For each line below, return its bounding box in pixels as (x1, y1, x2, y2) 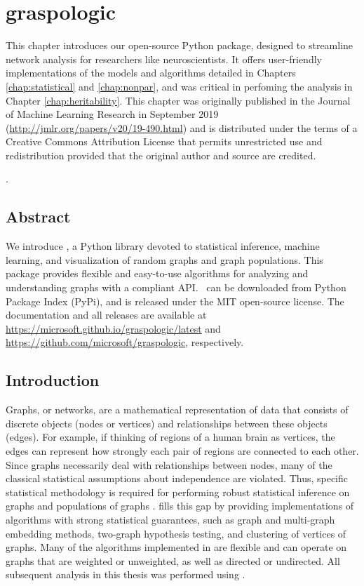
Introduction (6, 369, 100, 391)
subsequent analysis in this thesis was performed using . (6, 567, 245, 582)
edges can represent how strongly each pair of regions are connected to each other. (6, 444, 359, 458)
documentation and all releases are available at (6, 307, 207, 322)
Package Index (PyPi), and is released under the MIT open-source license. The (6, 293, 344, 308)
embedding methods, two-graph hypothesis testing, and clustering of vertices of (6, 526, 346, 540)
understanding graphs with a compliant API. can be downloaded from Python (6, 280, 346, 295)
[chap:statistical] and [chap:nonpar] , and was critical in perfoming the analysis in (6, 79, 353, 93)
